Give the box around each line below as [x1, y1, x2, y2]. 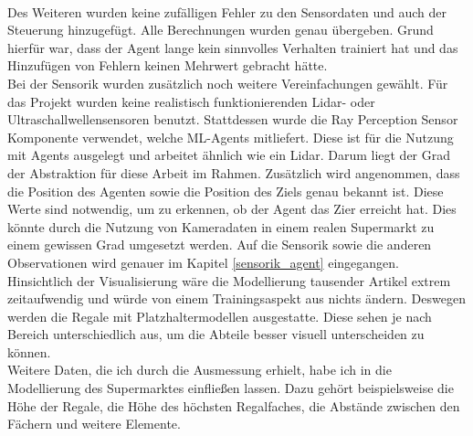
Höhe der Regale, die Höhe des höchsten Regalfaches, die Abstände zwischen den [7, 396, 460, 415]
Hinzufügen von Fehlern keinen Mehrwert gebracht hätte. [7, 56, 328, 75]
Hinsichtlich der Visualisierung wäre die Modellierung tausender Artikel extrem [7, 271, 451, 290]
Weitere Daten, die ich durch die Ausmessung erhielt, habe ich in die [7, 360, 392, 379]
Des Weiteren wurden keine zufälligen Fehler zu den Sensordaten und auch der [7, 2, 447, 21]
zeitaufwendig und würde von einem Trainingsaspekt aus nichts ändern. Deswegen [7, 289, 466, 308]
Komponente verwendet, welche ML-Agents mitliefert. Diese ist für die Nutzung [7, 127, 454, 146]
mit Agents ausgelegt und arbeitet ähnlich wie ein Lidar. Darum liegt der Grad [7, 145, 451, 165]
